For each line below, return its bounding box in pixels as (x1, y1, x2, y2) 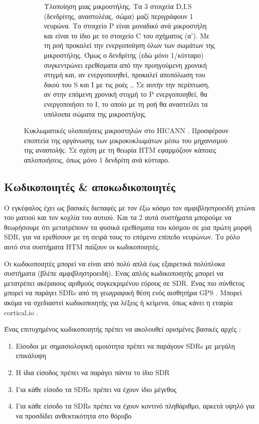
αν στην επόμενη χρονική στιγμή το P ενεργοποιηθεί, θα (44, 89, 208, 99)
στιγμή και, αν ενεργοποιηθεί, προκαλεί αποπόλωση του (44, 69, 205, 80)
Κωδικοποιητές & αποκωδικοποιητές (4, 179, 176, 194)
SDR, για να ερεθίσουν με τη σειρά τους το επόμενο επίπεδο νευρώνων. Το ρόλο (4, 231, 240, 242)
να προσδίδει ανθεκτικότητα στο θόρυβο (15, 410, 132, 421)
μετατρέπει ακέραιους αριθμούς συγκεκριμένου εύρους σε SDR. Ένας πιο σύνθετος (4, 277, 245, 288)
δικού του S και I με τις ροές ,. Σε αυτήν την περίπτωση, (44, 79, 210, 89)
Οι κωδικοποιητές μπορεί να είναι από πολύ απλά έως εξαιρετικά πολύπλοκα (4, 258, 225, 268)
